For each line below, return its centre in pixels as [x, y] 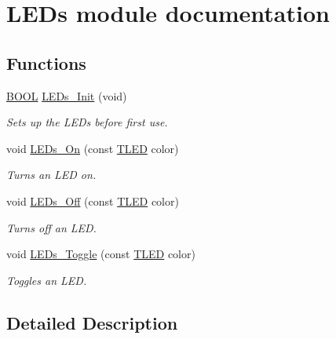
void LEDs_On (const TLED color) [93, 148]
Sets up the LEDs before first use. [87, 122]
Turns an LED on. [51, 175]
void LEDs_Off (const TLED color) [93, 200]
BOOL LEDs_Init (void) [67, 95]
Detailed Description [92, 322]
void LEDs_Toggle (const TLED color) [101, 254]
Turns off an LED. [51, 227]
